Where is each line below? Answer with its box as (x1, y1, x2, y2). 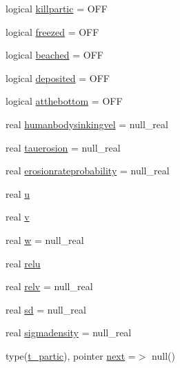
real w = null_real (6, 232, 84, 247)
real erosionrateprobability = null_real (6, 163, 170, 178)
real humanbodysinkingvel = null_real (6, 116, 168, 131)
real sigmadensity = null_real (6, 325, 132, 340)
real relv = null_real (6, 279, 93, 294)
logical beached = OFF (6, 48, 103, 62)
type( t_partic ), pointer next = (6, 348, 136, 362)
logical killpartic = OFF (6, 1, 108, 15)
